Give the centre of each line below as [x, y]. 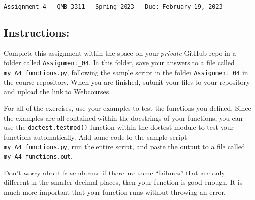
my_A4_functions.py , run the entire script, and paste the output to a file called [125, 146]
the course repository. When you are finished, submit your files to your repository [127, 82]
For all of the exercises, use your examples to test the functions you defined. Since [127, 108]
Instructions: [37, 33]
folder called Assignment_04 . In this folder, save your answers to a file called [119, 62]
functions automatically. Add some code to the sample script [96, 137]
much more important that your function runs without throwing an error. [115, 191]
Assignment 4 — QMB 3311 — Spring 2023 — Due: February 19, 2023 [113, 7]
